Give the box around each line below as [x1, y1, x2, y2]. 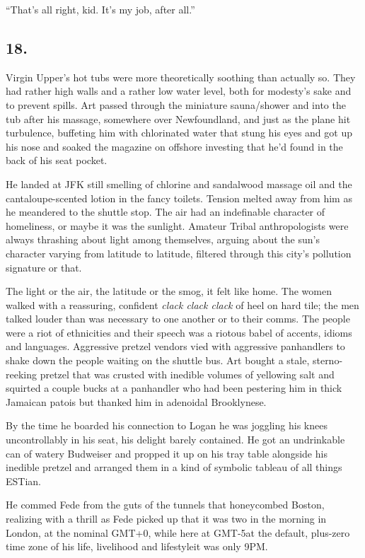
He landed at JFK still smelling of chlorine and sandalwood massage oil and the [6, 176, 352, 191]
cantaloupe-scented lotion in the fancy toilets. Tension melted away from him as [6, 190, 352, 205]
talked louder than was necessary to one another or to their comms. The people [6, 311, 350, 326]
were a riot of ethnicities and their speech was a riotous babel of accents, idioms [6, 325, 352, 339]
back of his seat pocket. [6, 153, 108, 168]
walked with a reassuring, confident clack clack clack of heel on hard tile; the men [6, 297, 359, 312]
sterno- [312, 353, 343, 368]
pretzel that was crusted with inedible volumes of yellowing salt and [40, 366, 335, 381]
